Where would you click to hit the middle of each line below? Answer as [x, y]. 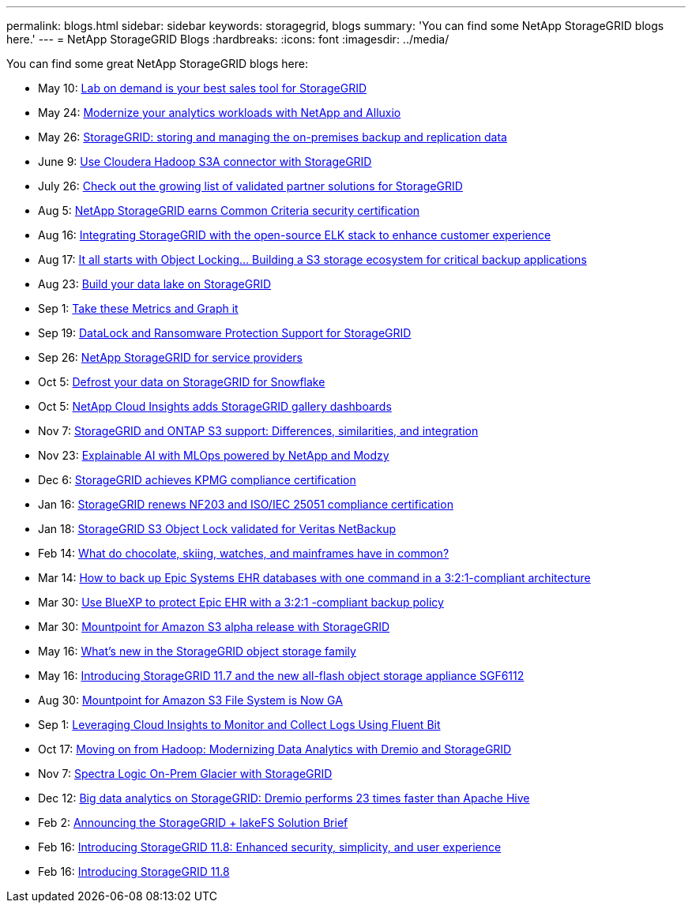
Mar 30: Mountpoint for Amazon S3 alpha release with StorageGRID [214, 627]
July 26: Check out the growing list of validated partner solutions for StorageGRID [250, 186]
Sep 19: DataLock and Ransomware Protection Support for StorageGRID [225, 333]
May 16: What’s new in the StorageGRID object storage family [197, 651]
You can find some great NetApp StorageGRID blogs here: [157, 64]
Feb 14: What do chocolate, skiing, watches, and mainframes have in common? [244, 553]
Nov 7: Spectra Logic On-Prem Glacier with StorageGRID [185, 774]
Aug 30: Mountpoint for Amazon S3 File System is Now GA [190, 700]
